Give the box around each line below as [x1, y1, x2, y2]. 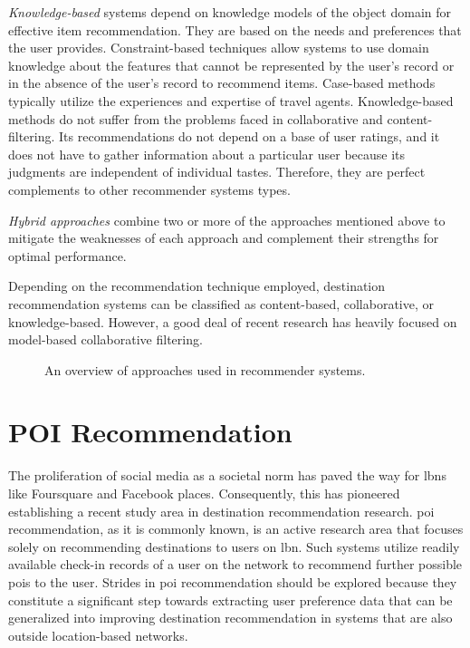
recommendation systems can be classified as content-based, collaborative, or [8, 294, 434, 313]
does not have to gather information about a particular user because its [8, 144, 406, 163]
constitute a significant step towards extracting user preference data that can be [8, 590, 453, 609]
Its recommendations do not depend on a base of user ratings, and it [59, 127, 440, 146]
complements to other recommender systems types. [8, 179, 291, 198]
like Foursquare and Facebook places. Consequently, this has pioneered [8, 484, 400, 502]
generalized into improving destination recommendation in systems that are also [8, 608, 453, 627]
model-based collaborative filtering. [8, 330, 203, 349]
